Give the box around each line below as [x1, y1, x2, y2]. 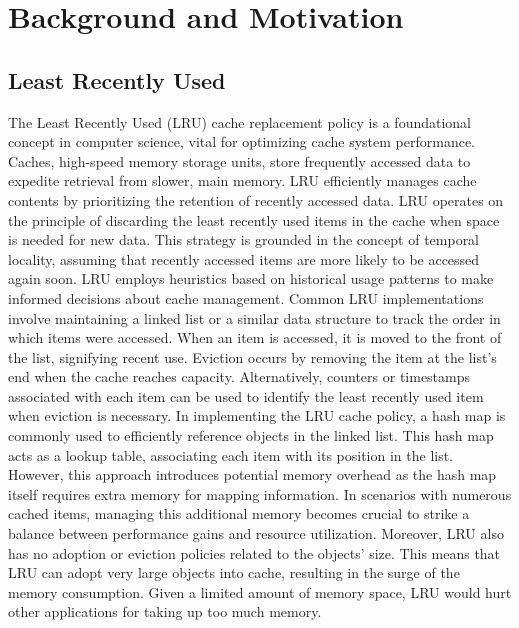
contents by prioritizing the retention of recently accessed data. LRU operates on [8, 189, 504, 210]
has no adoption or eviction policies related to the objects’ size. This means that [8, 542, 501, 563]
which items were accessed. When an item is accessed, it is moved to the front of [8, 327, 502, 348]
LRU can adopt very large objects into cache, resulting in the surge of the [8, 562, 460, 583]
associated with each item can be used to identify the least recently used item [8, 385, 484, 406]
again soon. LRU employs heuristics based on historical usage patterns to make [8, 268, 494, 289]
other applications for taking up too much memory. [8, 601, 322, 622]
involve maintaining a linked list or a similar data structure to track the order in [8, 307, 501, 328]
